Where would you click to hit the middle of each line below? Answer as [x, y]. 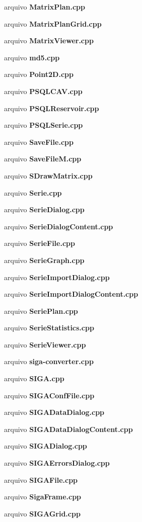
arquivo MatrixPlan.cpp [45, 7]
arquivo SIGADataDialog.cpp [54, 412]
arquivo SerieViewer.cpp [45, 344]
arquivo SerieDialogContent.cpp [59, 226]
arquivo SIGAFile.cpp [41, 480]
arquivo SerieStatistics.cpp [49, 328]
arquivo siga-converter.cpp [49, 361]
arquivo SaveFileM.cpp [43, 159]
